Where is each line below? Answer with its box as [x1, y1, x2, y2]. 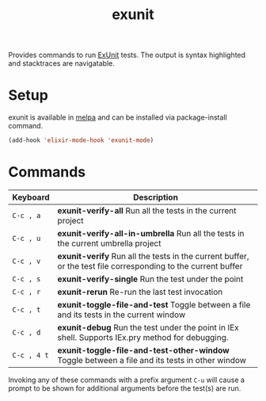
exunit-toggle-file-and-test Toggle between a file [57, 299, 251, 310]
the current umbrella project [57, 238, 161, 249]
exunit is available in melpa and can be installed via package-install [8, 113, 227, 122]
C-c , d [12, 327, 41, 337]
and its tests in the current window [57, 309, 186, 320]
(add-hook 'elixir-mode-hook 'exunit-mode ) [8, 136, 154, 144]
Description [133, 192, 178, 203]
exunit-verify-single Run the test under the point [57, 273, 244, 285]
